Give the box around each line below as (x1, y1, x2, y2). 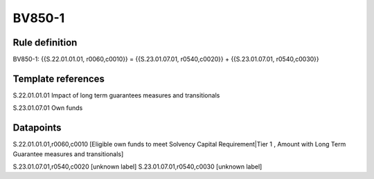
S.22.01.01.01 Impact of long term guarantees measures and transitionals (12, 91, 220, 100)
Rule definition (12, 37, 78, 48)
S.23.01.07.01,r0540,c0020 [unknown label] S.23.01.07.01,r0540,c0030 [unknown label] (12, 162, 262, 171)
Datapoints (12, 122, 62, 134)
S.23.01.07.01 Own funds (12, 104, 83, 112)
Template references (12, 73, 105, 84)
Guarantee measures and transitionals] (12, 149, 124, 158)
